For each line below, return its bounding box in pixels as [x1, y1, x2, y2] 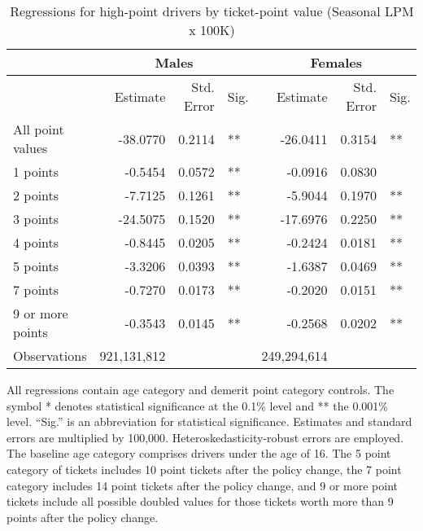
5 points [13, 257, 59, 275]
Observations [13, 346, 87, 365]
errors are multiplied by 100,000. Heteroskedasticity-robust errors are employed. [7, 428, 404, 445]
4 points [13, 233, 59, 252]
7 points [13, 280, 59, 299]
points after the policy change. [7, 508, 159, 525]
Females [310, 53, 362, 72]
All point [13, 120, 64, 138]
